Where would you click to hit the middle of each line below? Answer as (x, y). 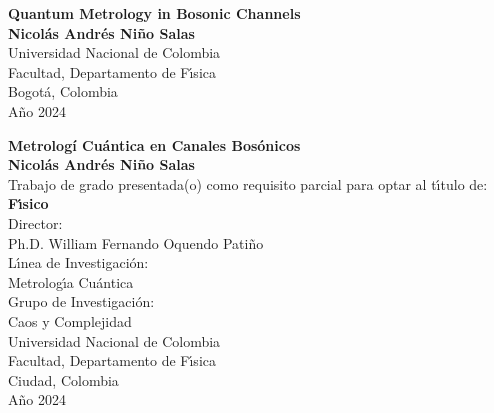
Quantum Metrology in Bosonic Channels (154, 13)
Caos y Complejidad (70, 320)
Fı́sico (28, 203)
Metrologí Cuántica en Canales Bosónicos (154, 144)
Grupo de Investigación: (81, 301)
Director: (35, 222)
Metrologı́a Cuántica (71, 281)
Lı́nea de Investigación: (78, 262)
